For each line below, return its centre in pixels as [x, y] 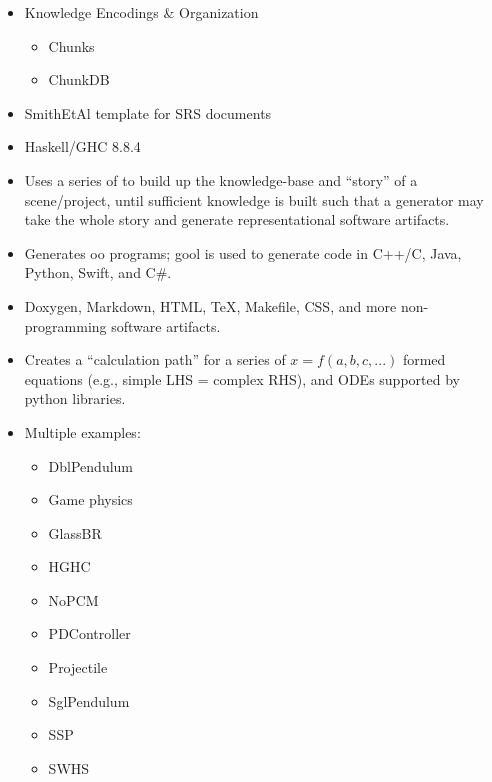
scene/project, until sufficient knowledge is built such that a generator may [254, 199]
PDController [89, 633]
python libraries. [75, 398]
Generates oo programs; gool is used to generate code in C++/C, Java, [243, 252]
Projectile [78, 667]
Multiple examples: [82, 431]
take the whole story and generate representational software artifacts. [237, 219]
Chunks [71, 45]
